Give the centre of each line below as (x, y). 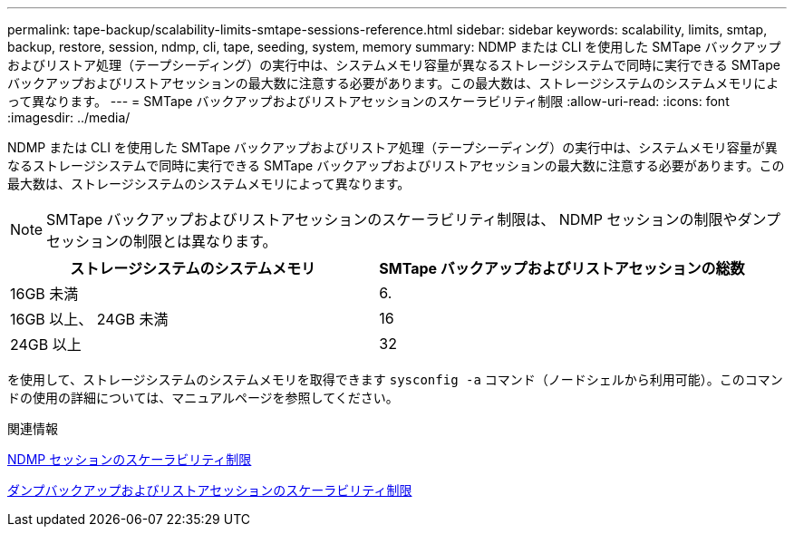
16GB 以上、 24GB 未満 (89, 319)
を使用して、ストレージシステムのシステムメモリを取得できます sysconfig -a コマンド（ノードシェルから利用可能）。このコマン (395, 379)
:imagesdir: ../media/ (69, 117)
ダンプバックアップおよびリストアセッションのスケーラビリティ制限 (210, 490)
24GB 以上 (46, 345)
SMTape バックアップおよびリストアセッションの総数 (562, 268)
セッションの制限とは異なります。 (162, 241)
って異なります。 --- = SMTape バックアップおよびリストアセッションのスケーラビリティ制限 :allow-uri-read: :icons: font (368, 101)
